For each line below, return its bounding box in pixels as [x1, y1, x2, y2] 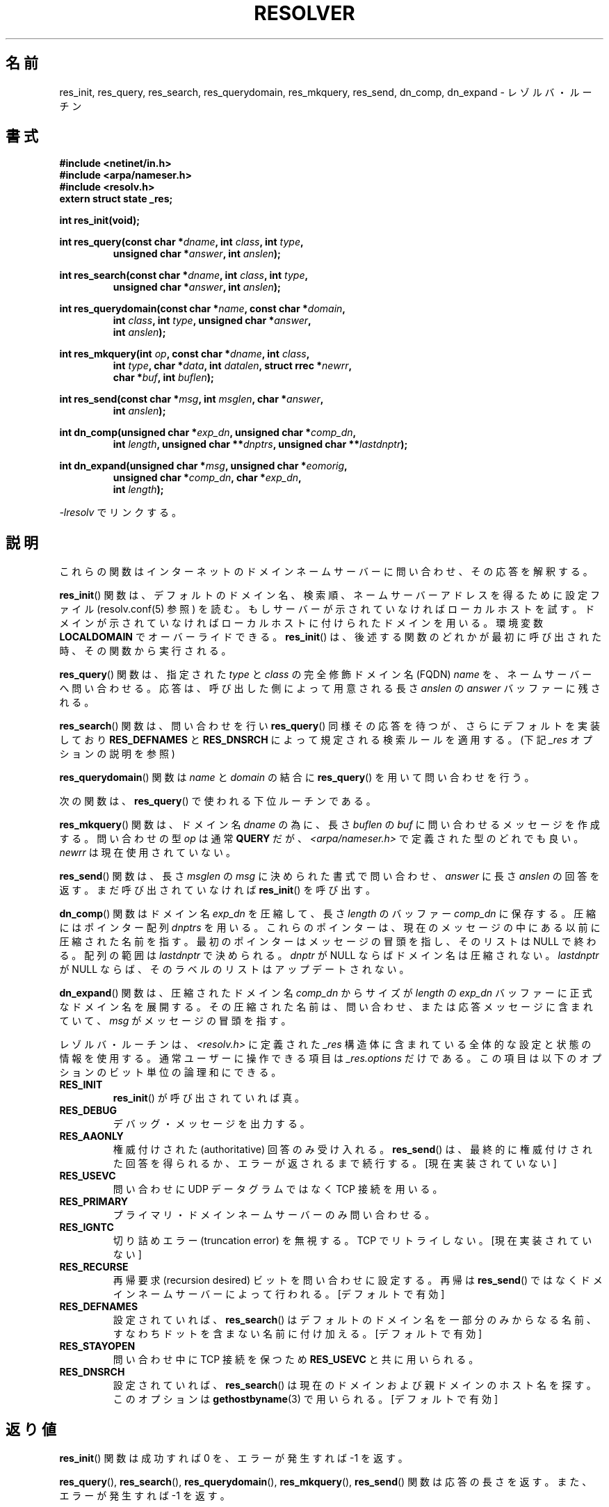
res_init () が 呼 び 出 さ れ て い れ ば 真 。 [113, 1092, 305, 1104]
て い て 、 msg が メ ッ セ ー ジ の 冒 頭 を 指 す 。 [59, 1015, 291, 1027]
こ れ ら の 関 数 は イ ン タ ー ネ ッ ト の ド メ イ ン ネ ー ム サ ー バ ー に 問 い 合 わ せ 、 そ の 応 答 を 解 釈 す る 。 [59, 565, 593, 578]
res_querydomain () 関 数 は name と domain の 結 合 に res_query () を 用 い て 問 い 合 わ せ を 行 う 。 [59, 771, 535, 784]
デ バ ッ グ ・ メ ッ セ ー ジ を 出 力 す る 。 [113, 1118, 310, 1130]
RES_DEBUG [59, 1104, 117, 1117]
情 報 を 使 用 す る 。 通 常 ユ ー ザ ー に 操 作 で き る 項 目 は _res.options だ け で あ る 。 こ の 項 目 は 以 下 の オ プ [59, 1052, 601, 1065]
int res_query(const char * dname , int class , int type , [59, 236, 304, 248]
